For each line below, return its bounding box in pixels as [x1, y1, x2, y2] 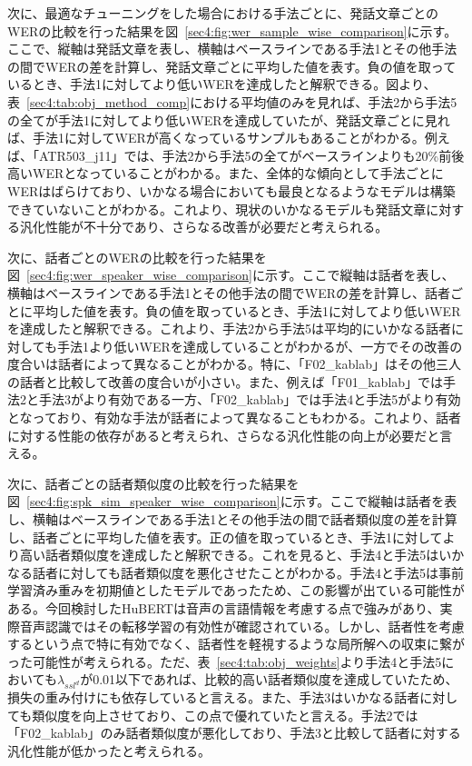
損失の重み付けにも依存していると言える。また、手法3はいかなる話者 [7, 688, 420, 707]
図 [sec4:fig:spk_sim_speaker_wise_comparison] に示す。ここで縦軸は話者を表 [7, 492, 457, 511]
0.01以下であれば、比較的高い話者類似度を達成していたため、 [93, 670, 458, 689]
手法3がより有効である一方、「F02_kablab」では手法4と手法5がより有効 [38, 390, 461, 409]
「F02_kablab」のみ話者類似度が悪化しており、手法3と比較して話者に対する [7, 723, 461, 742]
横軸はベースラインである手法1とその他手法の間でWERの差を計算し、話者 [7, 283, 450, 302]
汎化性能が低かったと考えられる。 [7, 741, 211, 760]
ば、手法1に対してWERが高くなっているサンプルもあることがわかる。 [7, 128, 425, 147]
